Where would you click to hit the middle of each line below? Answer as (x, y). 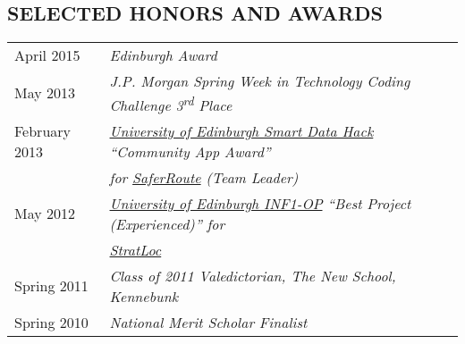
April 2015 (47, 55)
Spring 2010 (51, 322)
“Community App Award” (190, 151)
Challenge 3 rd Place (171, 103)
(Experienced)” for (167, 223)
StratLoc (135, 249)
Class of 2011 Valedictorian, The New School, (253, 275)
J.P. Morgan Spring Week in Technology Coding (260, 81)
